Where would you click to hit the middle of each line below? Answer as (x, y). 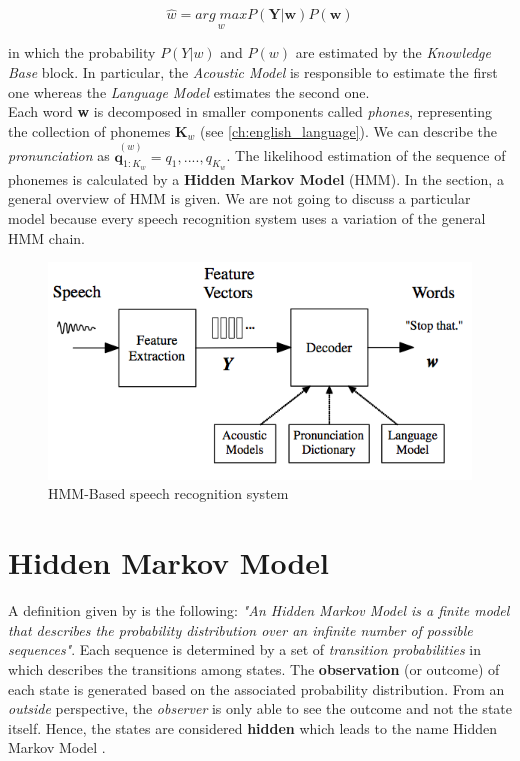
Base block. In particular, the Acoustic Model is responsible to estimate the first (253, 72)
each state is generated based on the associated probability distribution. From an (256, 688)
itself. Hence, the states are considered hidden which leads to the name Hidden (253, 727)
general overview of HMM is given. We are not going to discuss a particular (239, 198)
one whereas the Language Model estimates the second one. (189, 91)
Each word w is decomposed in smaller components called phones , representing (250, 111)
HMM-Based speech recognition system (168, 493)
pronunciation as (59, 155)
